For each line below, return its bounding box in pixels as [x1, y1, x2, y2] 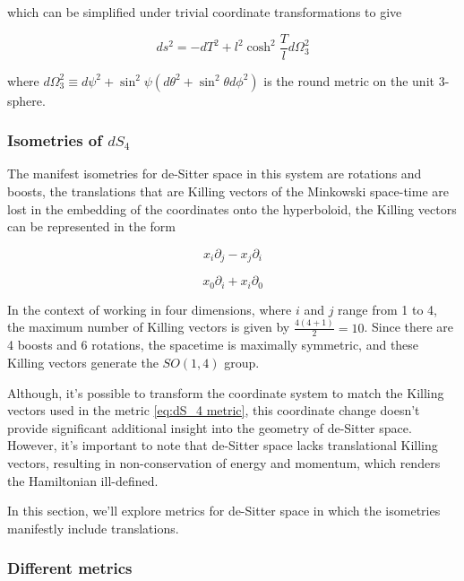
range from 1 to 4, [338, 299, 437, 318]
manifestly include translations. [7, 518, 179, 537]
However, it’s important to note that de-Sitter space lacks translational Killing [7, 436, 438, 455]
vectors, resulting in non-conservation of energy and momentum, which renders [7, 454, 441, 473]
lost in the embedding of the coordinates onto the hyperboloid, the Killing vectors [7, 199, 457, 218]
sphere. [7, 91, 46, 109]
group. [224, 353, 260, 372]
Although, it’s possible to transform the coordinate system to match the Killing [7, 383, 444, 402]
